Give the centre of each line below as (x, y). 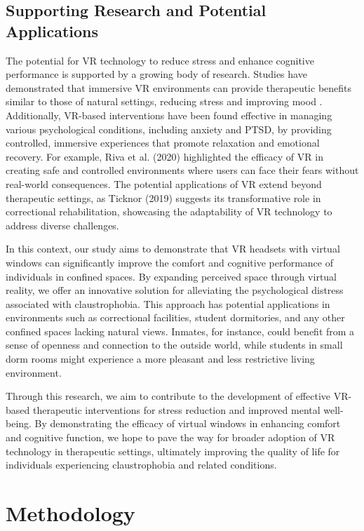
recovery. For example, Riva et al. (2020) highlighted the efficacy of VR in (164, 156)
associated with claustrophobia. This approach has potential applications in (168, 303)
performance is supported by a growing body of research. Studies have (156, 74)
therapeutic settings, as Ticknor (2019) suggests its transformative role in (163, 197)
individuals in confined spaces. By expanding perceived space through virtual (171, 276)
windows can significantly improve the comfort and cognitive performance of (169, 262)
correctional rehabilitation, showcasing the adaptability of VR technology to (169, 211)
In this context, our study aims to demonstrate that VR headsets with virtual (173, 249)
